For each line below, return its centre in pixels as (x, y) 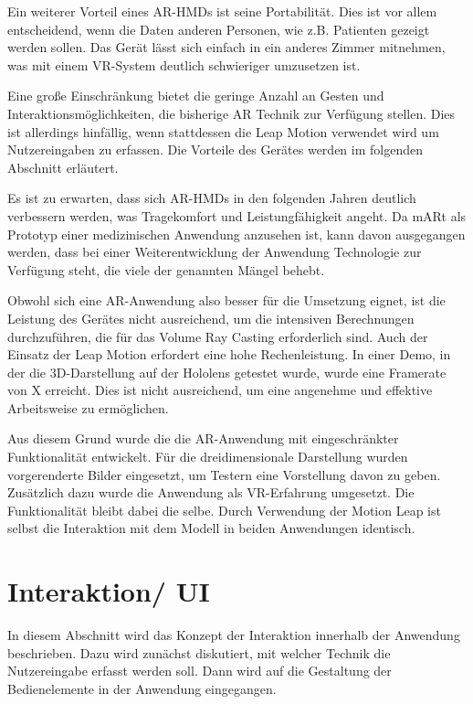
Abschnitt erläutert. (63, 167)
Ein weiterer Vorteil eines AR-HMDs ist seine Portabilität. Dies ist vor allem (222, 11)
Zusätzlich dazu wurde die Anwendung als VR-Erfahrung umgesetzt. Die (211, 492)
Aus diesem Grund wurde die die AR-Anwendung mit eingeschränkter (203, 438)
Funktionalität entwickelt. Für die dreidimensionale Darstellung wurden (208, 457)
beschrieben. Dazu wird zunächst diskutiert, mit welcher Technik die (199, 652)
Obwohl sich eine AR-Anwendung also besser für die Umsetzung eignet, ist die (226, 300)
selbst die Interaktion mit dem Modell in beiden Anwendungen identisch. (211, 528)
